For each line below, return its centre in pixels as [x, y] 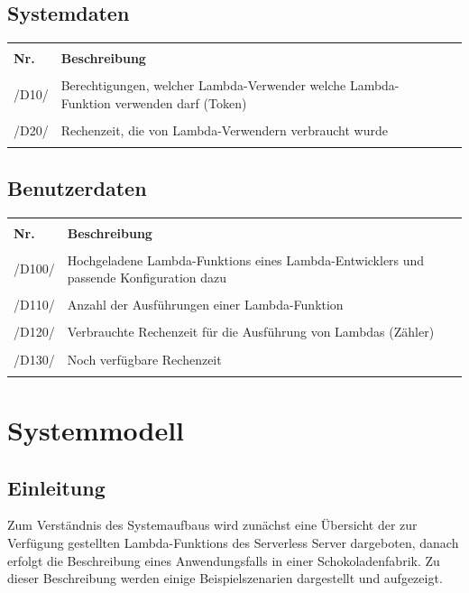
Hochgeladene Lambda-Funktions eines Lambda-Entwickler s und [246, 259]
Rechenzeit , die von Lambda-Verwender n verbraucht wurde [224, 130]
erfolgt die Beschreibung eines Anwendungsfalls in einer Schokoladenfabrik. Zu [224, 560]
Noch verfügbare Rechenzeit [144, 359]
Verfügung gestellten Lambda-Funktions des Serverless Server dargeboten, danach [233, 543]
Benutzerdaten [77, 187]
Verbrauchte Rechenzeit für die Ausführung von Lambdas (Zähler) [251, 332]
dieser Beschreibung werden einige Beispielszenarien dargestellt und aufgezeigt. [225, 578]
